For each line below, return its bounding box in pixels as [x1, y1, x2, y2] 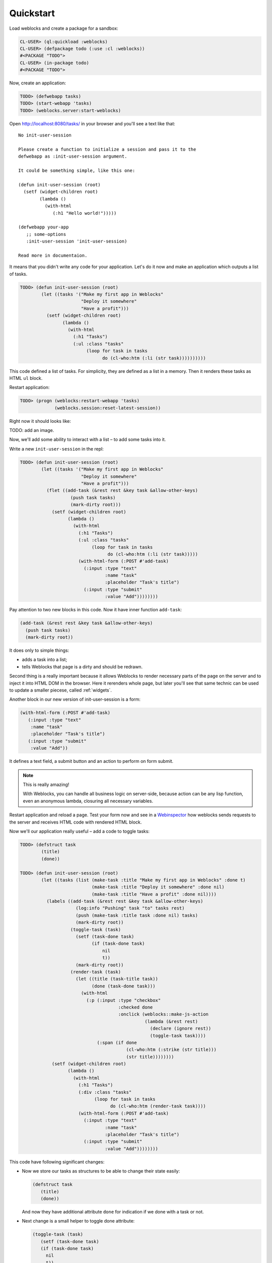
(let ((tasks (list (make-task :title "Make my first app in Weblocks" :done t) [41, 877, 246, 883]
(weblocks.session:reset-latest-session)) [54, 405, 161, 411]
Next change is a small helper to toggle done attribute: [22, 1218, 135, 1224]
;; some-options [26, 231, 66, 237]
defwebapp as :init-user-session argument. [18, 154, 127, 159]
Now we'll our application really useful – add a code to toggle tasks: [9, 828, 150, 834]
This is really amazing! [23, 782, 70, 788]
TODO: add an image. [9, 427, 54, 433]
